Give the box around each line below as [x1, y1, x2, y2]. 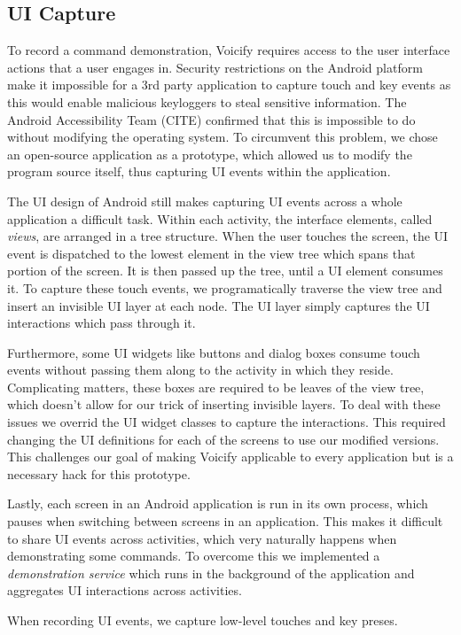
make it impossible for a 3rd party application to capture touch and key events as [7, 75, 451, 94]
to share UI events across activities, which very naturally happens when [7, 529, 397, 547]
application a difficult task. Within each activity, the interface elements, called [7, 209, 433, 228]
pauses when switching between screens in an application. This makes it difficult [7, 512, 443, 530]
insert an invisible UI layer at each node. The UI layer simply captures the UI [7, 296, 430, 314]
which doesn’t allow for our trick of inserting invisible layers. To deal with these [7, 395, 441, 414]
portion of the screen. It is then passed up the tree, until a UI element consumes [7, 261, 443, 280]
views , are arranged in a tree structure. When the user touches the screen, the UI [7, 227, 449, 245]
